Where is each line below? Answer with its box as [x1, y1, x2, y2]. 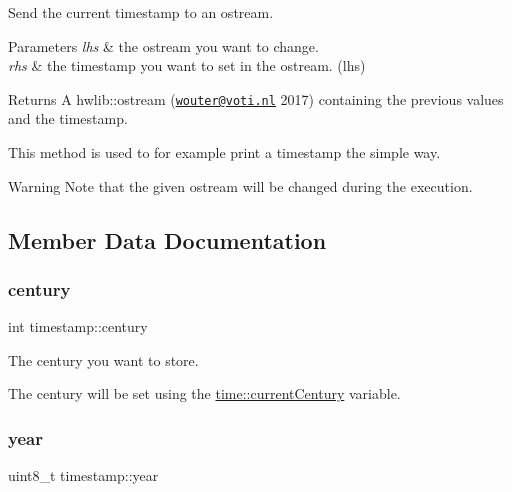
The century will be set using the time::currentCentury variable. [8, 383, 401, 404]
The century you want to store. [8, 349, 199, 370]
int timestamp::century [8, 316, 148, 337]
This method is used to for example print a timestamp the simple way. [8, 142, 441, 163]
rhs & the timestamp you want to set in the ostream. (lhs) [8, 55, 366, 76]
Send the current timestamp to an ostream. [8, 2, 274, 22]
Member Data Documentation [8, 224, 327, 255]
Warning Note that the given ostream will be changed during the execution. [8, 175, 473, 196]
